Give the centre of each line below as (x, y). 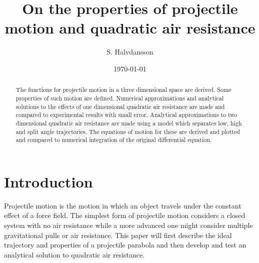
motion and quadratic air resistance (130, 28)
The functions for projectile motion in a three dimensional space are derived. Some (123, 90)
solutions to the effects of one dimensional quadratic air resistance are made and (120, 106)
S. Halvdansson (130, 52)
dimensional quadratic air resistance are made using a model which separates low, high (129, 123)
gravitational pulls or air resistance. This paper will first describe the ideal (118, 235)
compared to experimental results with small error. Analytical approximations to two (126, 115)
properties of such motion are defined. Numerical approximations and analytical (120, 98)
